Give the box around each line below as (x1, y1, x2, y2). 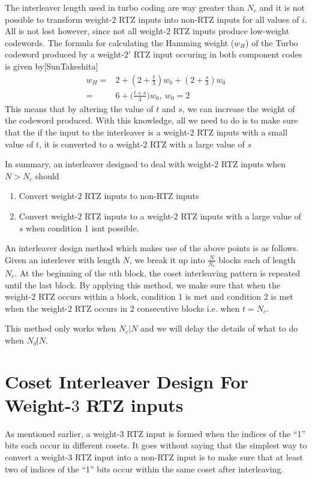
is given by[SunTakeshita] (5, 59, 98, 72)
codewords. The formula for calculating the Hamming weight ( (5, 36, 235, 49)
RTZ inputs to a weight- (85, 209, 174, 222)
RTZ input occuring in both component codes (133, 48, 302, 61)
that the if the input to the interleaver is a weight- (5, 125, 190, 138)
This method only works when (5, 322, 116, 335)
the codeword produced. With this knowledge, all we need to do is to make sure (5, 114, 298, 126)
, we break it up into (129, 253, 205, 266)
